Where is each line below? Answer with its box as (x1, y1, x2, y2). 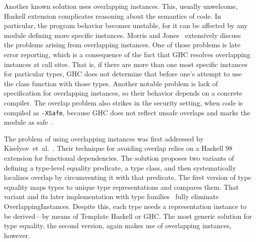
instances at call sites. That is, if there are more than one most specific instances (4, 59, 248, 69)
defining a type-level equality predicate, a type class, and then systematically (4, 162, 236, 173)
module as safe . (4, 117, 54, 127)
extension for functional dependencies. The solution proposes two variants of (4, 152, 234, 163)
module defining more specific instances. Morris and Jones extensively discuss (4, 30, 241, 40)
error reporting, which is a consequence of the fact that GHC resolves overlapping (4, 49, 251, 59)
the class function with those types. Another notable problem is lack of (4, 78, 218, 88)
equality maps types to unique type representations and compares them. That (4, 181, 239, 192)
